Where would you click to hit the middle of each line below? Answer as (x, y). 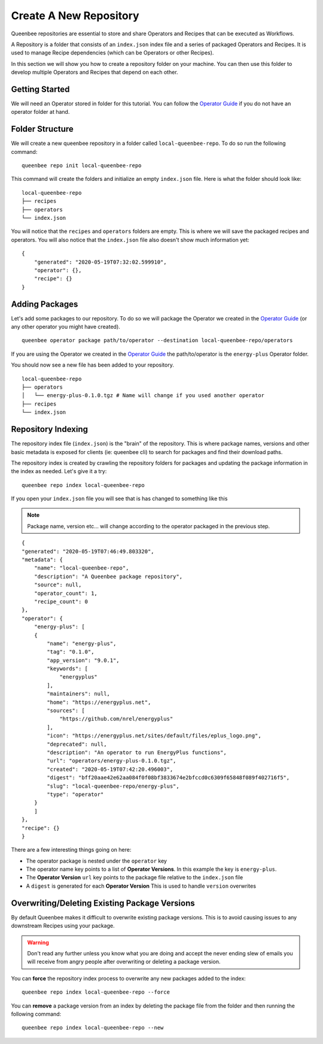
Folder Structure (42, 129)
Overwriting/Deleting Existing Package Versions (103, 903)
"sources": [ (66, 711)
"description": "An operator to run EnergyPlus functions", (137, 753)
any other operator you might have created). (66, 327)
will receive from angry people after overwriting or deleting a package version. (124, 962)
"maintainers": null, (79, 694)
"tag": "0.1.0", (71, 652)
